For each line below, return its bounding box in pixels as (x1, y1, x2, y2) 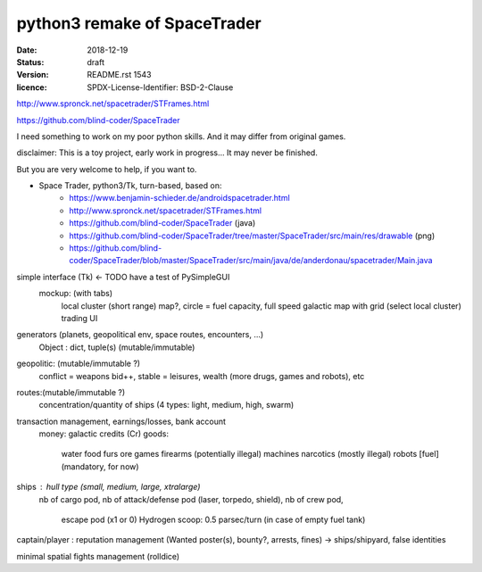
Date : (16, 45, 37, 55)
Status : (16, 56, 45, 67)
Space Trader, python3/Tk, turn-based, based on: (38, 180, 222, 191)
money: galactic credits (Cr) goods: (38, 428, 170, 439)
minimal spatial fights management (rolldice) (16, 551, 180, 561)
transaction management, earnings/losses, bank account (16, 416, 227, 427)
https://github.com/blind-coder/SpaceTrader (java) (69, 218, 256, 228)
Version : (16, 70, 49, 80)
